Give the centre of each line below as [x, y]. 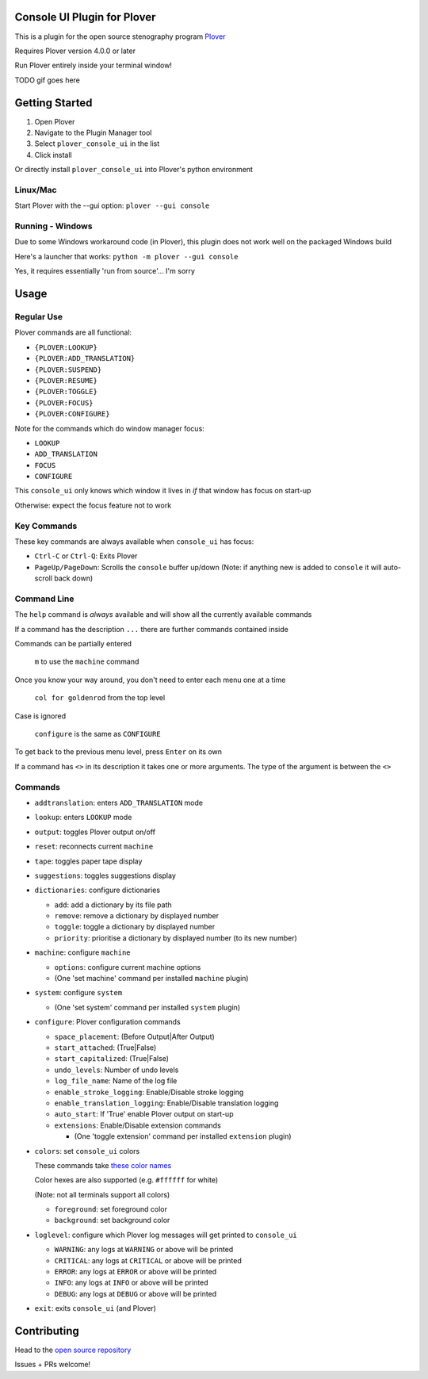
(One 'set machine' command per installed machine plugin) [151, 979]
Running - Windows [53, 226]
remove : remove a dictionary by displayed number [137, 916]
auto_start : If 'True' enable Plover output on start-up [144, 1114]
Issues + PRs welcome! [53, 1365]
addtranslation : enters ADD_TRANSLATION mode [119, 803]
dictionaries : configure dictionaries [97, 890]
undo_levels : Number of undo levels [117, 1070]
